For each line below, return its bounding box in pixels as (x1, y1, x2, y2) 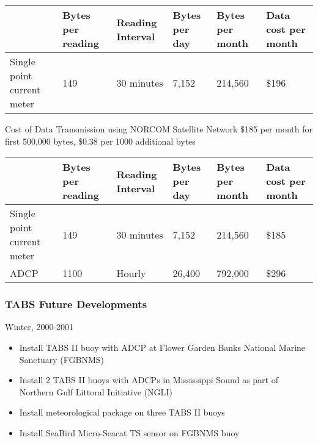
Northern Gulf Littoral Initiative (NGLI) (19, 385, 172, 398)
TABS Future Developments (5, 297, 147, 312)
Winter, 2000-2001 (5, 320, 74, 333)
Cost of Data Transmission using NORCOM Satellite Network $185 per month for (5, 123, 312, 135)
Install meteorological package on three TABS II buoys (19, 406, 225, 419)
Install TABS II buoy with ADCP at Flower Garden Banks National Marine (19, 341, 306, 353)
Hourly (116, 266, 146, 281)
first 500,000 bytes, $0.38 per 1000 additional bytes (5, 134, 196, 147)
